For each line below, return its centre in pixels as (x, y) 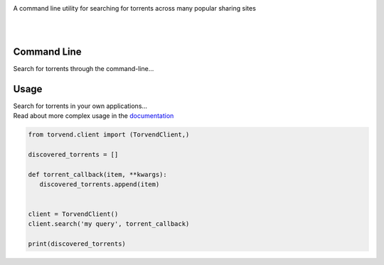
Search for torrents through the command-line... (84, 68)
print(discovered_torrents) (77, 244)
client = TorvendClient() (73, 214)
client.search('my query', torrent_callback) (109, 224)
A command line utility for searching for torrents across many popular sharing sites (134, 8)
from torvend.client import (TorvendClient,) (109, 134)
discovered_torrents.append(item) (100, 184)
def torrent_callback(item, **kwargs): (97, 174)
